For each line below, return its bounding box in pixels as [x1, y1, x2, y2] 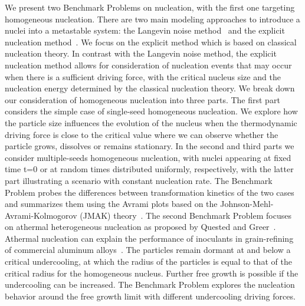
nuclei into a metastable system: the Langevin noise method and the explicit [5, 24, 285, 37]
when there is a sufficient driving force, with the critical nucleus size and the [5, 70, 281, 83]
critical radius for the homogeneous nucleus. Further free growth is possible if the [5, 266, 299, 279]
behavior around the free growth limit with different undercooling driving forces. [5, 289, 296, 302]
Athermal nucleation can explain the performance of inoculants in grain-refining [5, 232, 294, 244]
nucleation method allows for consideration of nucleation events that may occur [5, 58, 292, 71]
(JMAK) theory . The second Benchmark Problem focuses [80, 209, 291, 221]
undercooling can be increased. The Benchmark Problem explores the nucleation [5, 278, 295, 291]
